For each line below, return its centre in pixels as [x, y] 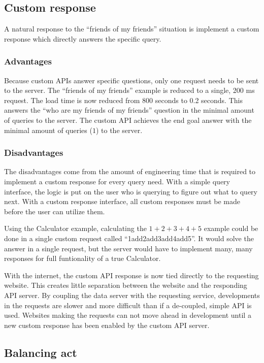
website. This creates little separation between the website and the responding [126, 285]
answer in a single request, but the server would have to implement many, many [128, 248]
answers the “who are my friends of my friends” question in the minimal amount [129, 110]
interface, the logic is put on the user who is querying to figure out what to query [131, 191]
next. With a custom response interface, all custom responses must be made [122, 201]
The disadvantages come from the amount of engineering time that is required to [130, 171]
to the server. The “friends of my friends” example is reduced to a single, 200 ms [129, 90]
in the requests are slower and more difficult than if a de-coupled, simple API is [128, 305]
